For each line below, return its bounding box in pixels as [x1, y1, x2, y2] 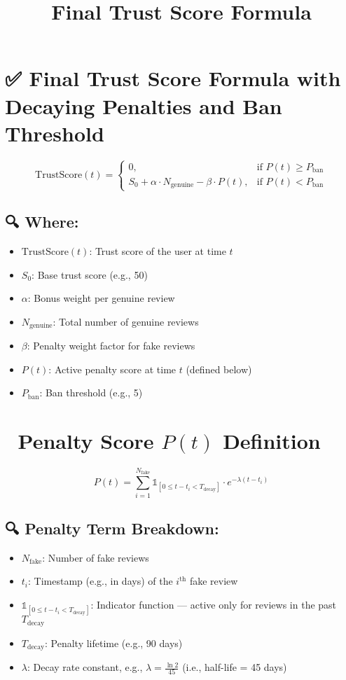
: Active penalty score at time [48, 361, 177, 376]
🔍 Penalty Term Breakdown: [5, 517, 219, 539]
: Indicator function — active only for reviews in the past [90, 597, 337, 611]
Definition [223, 426, 321, 455]
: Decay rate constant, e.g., [27, 660, 143, 674]
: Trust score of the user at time [89, 243, 226, 258]
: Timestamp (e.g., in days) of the [28, 574, 173, 588]
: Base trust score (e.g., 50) [32, 267, 148, 282]
